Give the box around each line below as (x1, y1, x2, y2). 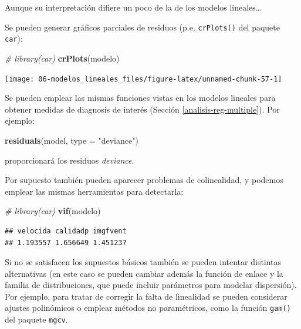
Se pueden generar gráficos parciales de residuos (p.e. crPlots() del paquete (5, 21, 280, 33)
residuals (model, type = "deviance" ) (5, 134, 138, 146)
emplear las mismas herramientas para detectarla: (5, 185, 184, 197)
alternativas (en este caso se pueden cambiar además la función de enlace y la (5, 267, 283, 279)
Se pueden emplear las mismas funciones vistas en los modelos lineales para (5, 91, 276, 104)
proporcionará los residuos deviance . (5, 154, 134, 166)
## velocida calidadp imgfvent (5, 226, 127, 235)
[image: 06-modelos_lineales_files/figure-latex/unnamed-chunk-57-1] (5, 74, 282, 83)
